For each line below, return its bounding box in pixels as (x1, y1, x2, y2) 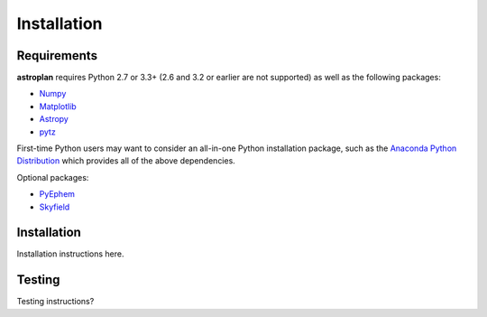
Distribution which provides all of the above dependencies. (16, 155, 236, 166)
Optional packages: (16, 172, 89, 182)
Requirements (16, 48, 98, 63)
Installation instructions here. (16, 248, 124, 259)
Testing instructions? (16, 296, 95, 307)
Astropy (39, 114, 69, 125)
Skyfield (39, 201, 70, 212)
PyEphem (39, 189, 76, 200)
